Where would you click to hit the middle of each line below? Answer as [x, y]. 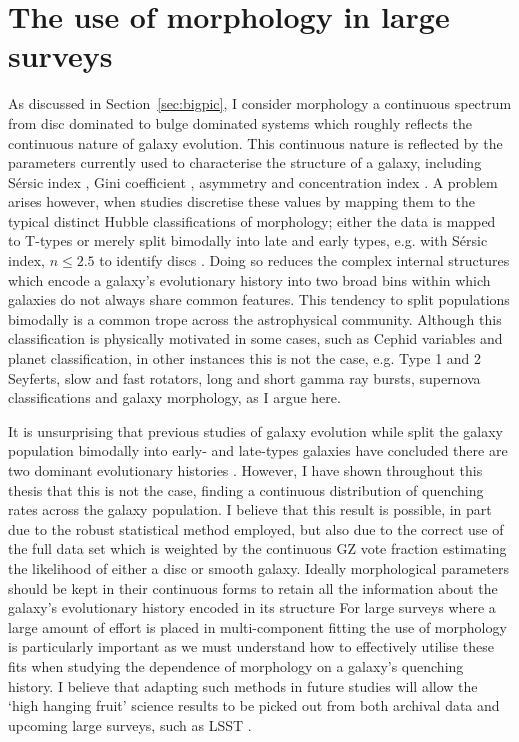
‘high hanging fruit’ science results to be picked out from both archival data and [254, 705]
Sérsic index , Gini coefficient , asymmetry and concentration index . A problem [253, 181]
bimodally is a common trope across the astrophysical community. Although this [255, 318]
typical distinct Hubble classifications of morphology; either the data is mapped [252, 220]
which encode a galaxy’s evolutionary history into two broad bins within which [249, 279]
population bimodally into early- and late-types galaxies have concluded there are [258, 450]
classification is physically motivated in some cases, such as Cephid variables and [255, 338]
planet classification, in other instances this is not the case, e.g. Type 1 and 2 [245, 358]
